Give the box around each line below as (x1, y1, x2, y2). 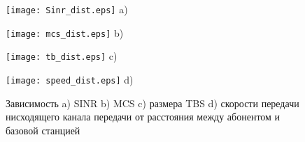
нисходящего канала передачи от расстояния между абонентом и (6, 109, 281, 124)
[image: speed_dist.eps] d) (6, 72, 134, 86)
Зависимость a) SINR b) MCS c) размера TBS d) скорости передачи (6, 95, 299, 110)
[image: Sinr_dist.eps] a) (6, 2, 128, 16)
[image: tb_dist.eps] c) (6, 49, 118, 63)
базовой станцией (6, 123, 80, 137)
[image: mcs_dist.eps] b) (6, 25, 124, 40)
